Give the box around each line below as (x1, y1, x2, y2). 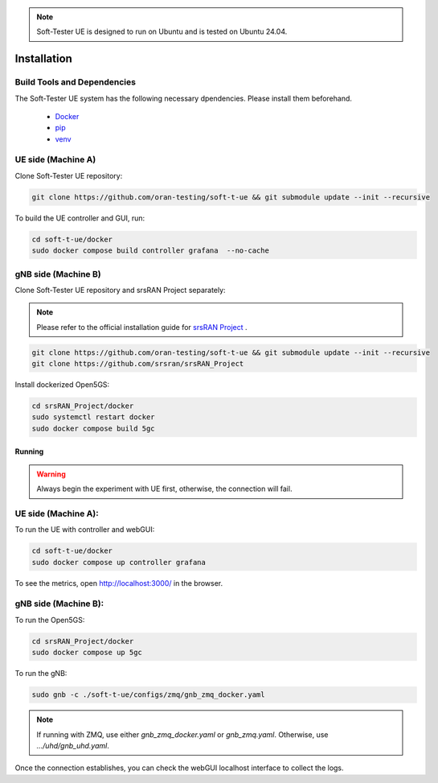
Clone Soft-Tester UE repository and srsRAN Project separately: (14, 285, 226, 295)
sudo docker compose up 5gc (31, 648, 142, 657)
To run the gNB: (14, 669, 68, 678)
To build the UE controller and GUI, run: (14, 213, 145, 223)
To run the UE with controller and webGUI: (14, 525, 155, 534)
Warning (36, 469, 66, 479)
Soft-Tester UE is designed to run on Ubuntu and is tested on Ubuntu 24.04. (36, 27, 288, 36)
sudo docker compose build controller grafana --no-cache (31, 246, 269, 255)
